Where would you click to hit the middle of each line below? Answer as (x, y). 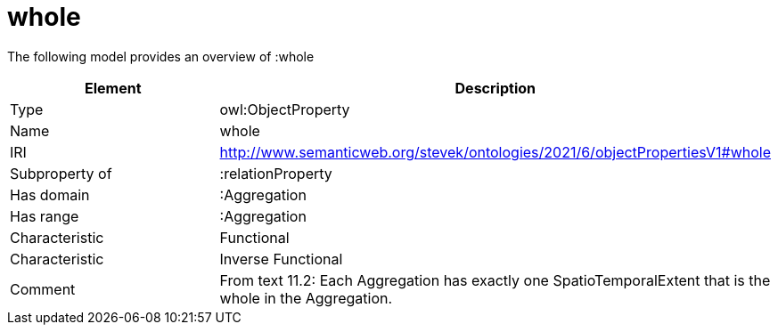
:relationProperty (276, 173)
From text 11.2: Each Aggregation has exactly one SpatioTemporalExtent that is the (495, 280)
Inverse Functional (281, 259)
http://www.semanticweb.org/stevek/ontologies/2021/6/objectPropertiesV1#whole (495, 152)
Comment (43, 289)
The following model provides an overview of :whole (161, 56)
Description (495, 88)
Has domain (50, 194)
